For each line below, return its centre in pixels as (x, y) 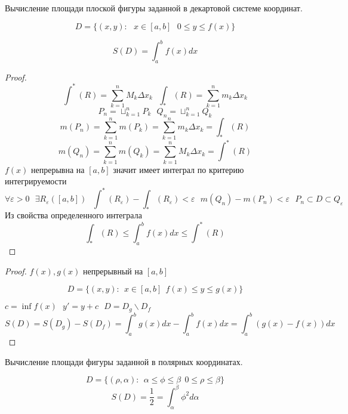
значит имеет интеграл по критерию (178, 169)
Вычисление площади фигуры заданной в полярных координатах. (124, 361)
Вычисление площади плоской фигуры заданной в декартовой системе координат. (154, 8)
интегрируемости (36, 181)
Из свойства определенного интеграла (73, 215)
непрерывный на (113, 271)
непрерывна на (58, 169)
